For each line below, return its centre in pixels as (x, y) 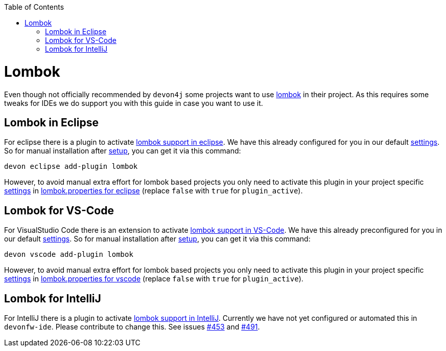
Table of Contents (34, 7)
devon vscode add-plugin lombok (69, 255)
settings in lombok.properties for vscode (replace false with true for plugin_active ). (154, 279)
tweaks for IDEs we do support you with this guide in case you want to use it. (134, 103)
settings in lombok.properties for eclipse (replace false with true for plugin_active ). (154, 191)
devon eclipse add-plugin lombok (71, 167)
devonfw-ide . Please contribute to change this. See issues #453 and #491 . (132, 327)
